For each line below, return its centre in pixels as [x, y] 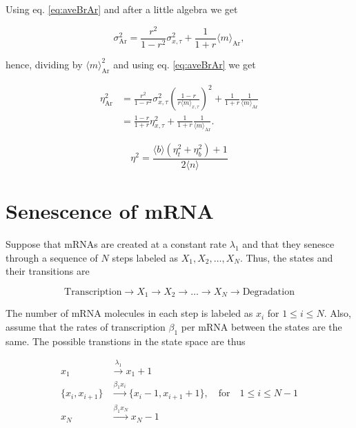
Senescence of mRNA [110, 211]
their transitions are [48, 271]
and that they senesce [288, 244]
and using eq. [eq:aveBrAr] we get [185, 64]
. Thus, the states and [286, 257]
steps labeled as [145, 257]
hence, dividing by [44, 64]
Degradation [268, 292]
